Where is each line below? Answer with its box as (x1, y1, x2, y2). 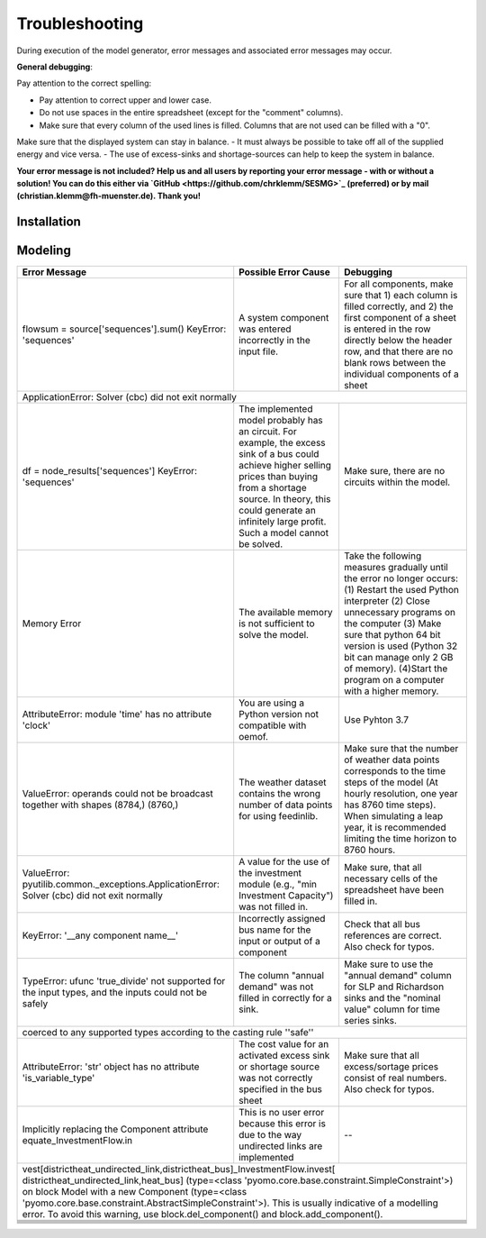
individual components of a (343, 368, 459, 380)
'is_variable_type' (22, 1072, 95, 1085)
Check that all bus (343, 918, 420, 931)
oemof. (238, 731, 269, 743)
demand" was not (238, 980, 314, 993)
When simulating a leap (343, 810, 444, 823)
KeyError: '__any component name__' (22, 929, 179, 942)
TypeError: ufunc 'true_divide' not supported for (22, 975, 226, 988)
